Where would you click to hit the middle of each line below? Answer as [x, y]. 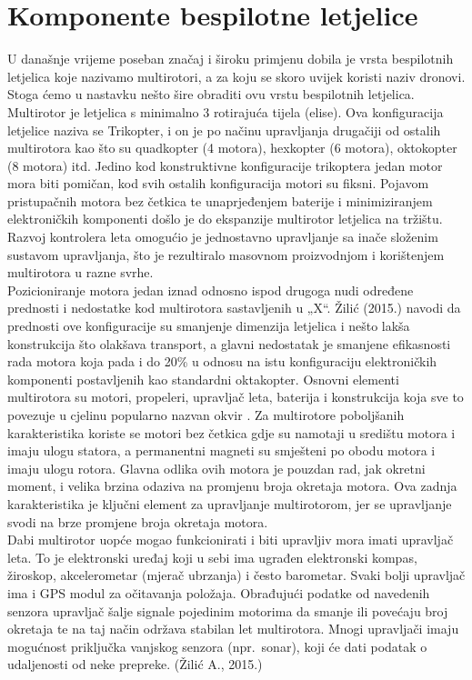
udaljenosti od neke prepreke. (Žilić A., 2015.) [135, 664]
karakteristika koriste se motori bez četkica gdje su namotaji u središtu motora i [231, 432]
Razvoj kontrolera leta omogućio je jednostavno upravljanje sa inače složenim [223, 237]
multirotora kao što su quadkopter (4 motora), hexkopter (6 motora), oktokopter [232, 148]
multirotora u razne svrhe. [80, 272]
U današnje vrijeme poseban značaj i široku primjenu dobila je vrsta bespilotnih [231, 59]
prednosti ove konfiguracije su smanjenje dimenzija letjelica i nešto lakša [209, 326]
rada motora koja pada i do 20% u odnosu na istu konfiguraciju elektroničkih [222, 361]
